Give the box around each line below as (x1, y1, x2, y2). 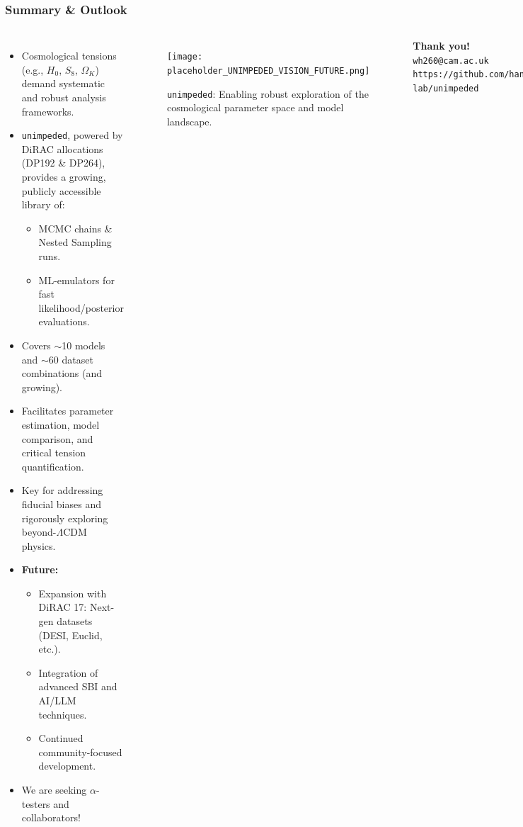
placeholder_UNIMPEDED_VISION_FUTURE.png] (166, 65, 370, 76)
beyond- (21, 524, 57, 539)
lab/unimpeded (413, 84, 479, 94)
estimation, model (21, 417, 100, 432)
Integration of (38, 665, 98, 680)
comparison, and (21, 431, 93, 446)
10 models (62, 337, 105, 352)
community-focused (38, 744, 122, 759)
